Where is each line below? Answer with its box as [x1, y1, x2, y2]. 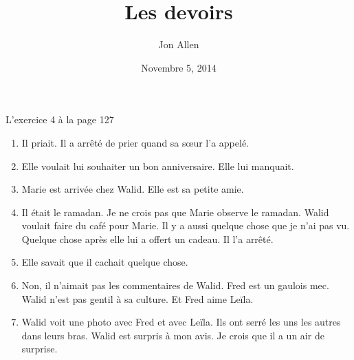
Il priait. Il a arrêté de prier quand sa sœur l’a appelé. [21, 135, 249, 149]
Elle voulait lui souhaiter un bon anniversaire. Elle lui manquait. [21, 158, 294, 173]
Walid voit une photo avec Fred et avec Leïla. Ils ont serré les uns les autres [21, 315, 341, 329]
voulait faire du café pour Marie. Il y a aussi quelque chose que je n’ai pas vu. [21, 218, 350, 233]
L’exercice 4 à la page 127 [5, 112, 114, 127]
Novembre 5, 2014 [141, 60, 217, 74]
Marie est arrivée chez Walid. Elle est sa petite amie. [21, 182, 244, 196]
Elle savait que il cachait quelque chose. [21, 255, 188, 269]
